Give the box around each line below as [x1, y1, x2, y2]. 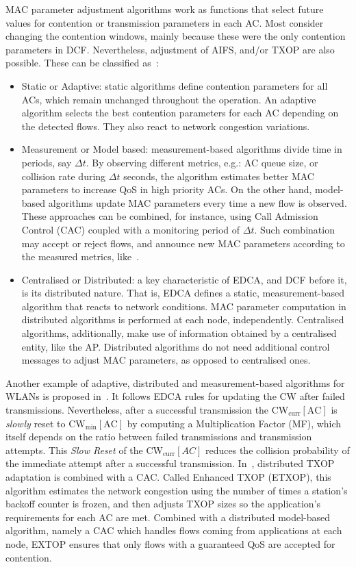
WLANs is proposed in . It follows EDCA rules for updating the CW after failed [5, 389, 345, 403]
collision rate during [21, 168, 106, 183]
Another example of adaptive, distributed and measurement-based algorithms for [5, 375, 345, 390]
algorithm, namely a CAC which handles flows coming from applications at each [5, 523, 342, 538]
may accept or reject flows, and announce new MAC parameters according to [21, 236, 345, 250]
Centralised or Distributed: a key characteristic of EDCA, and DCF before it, [21, 272, 347, 286]
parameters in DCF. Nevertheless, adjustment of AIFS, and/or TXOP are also [5, 42, 335, 56]
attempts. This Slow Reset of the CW [5, 442, 163, 457]
